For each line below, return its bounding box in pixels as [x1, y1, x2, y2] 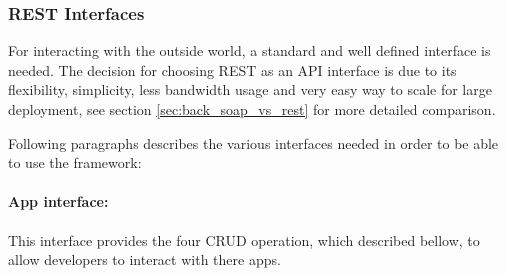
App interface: [8, 191, 109, 212]
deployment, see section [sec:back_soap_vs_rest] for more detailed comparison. [8, 99, 496, 119]
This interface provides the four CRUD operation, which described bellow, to [8, 229, 480, 250]
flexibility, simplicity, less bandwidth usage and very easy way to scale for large [8, 79, 492, 100]
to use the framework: [8, 152, 142, 173]
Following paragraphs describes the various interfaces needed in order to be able [8, 132, 499, 153]
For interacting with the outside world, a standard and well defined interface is [8, 40, 491, 61]
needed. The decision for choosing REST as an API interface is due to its [8, 59, 457, 80]
